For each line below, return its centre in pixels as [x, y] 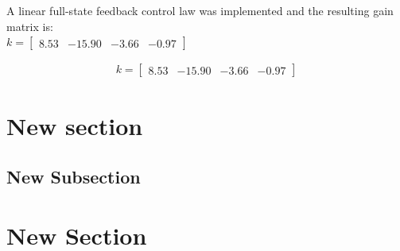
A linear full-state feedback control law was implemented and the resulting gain [200, 10]
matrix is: [30, 26]
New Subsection [74, 176]
